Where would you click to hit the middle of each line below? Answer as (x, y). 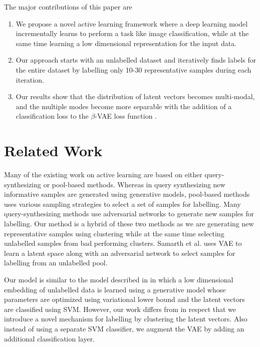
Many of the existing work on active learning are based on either (103, 175)
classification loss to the (52, 116)
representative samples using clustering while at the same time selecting (114, 233)
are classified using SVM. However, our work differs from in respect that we (120, 309)
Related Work (53, 150)
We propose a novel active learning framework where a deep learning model (132, 23)
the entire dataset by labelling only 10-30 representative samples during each (134, 69)
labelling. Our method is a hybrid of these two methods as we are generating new (129, 224)
